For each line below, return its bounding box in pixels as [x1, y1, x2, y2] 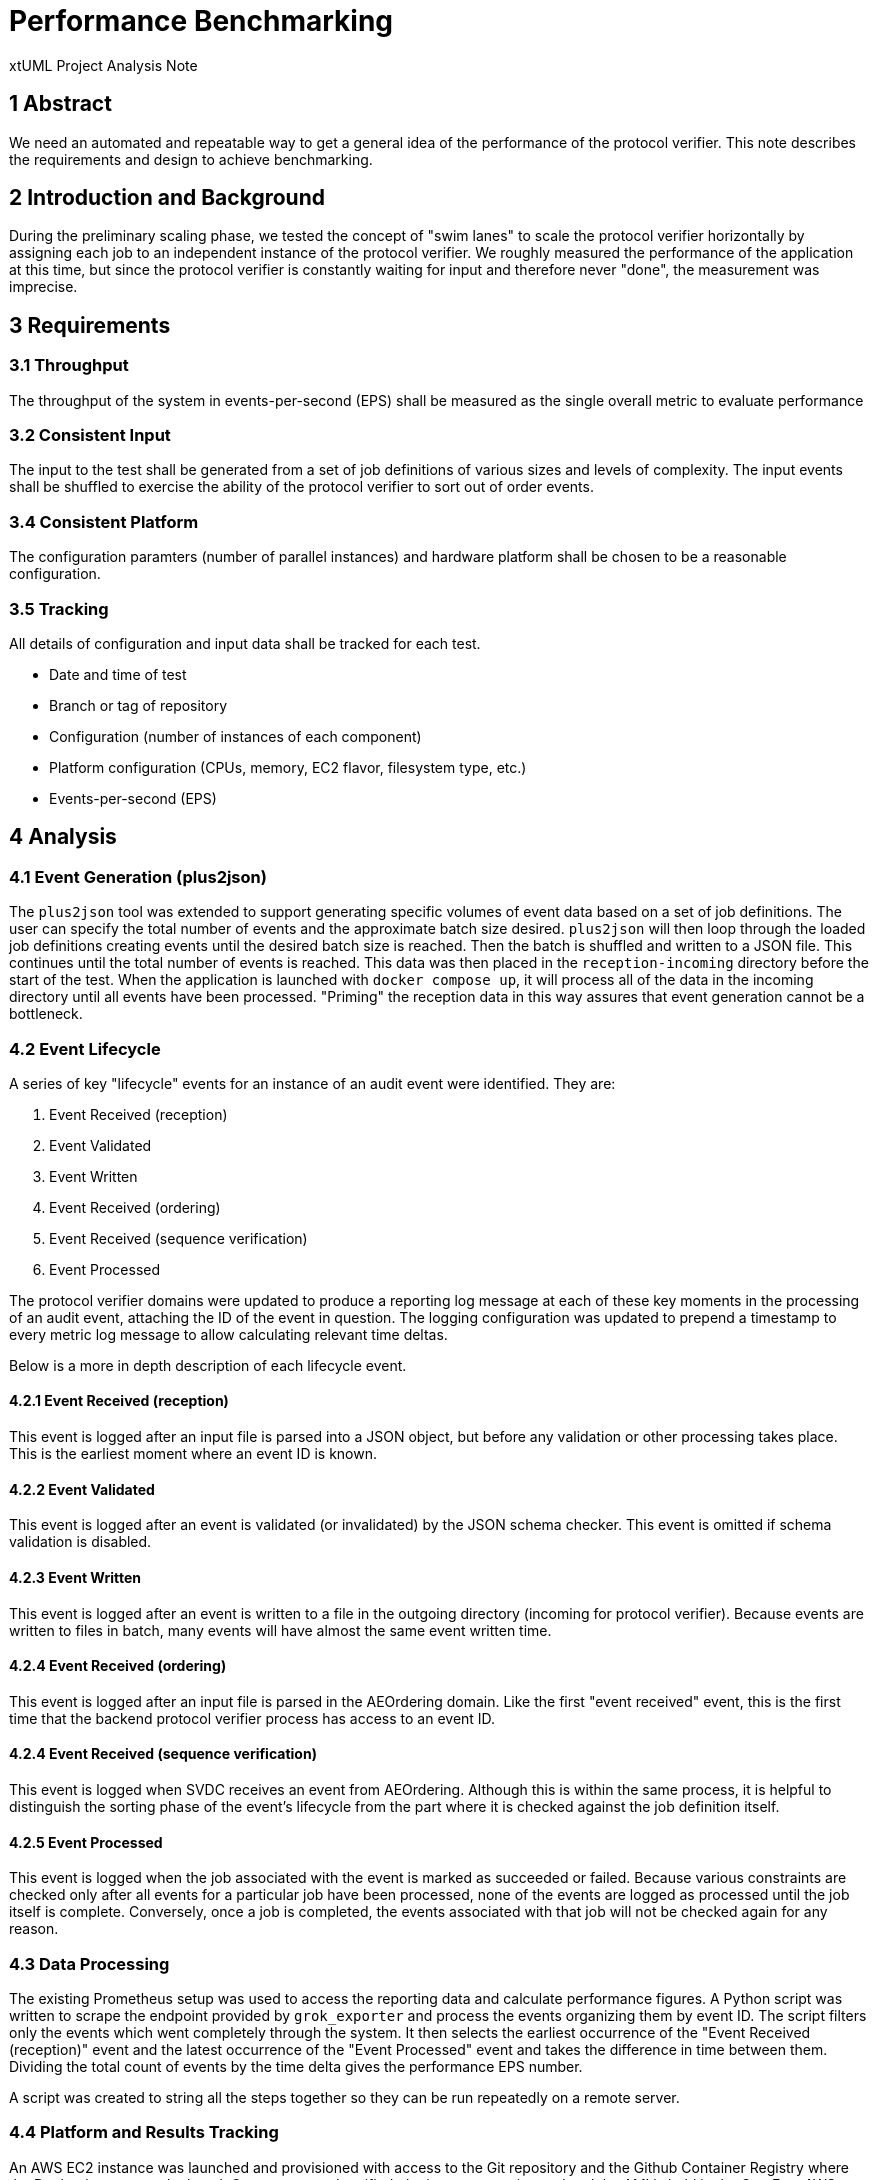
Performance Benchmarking [9, 4, 394, 38]
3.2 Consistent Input [9, 425, 171, 446]
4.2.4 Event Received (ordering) [9, 1657, 227, 1675]
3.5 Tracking [9, 598, 109, 619]
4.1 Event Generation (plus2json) [9, 866, 267, 887]
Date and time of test [49, 665, 187, 683]
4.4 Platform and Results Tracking [9, 2122, 279, 2143]
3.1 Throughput [9, 355, 129, 376]
